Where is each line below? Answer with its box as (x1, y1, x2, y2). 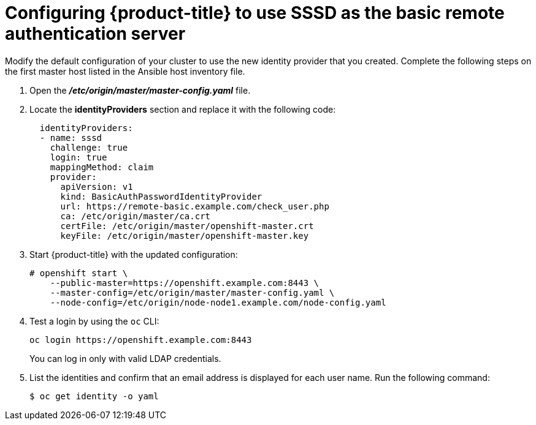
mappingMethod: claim (50, 162, 154, 172)
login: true (50, 152, 107, 162)
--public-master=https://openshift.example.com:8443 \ (50, 277, 320, 288)
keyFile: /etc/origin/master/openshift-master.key (60, 230, 309, 241)
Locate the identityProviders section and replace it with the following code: (29, 103, 336, 115)
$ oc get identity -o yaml (29, 391, 159, 401)
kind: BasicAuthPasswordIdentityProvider (60, 191, 262, 201)
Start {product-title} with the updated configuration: (29, 249, 238, 260)
